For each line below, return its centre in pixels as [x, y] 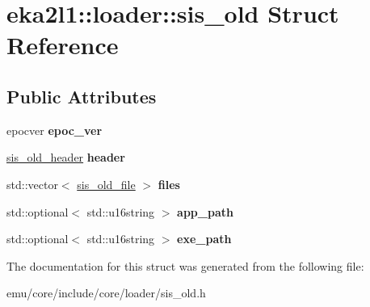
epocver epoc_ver [55, 130]
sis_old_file [106, 184]
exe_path [204, 239]
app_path [205, 211]
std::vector [32, 184]
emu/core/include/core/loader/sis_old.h [106, 293]
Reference [63, 45]
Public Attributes [82, 96]
